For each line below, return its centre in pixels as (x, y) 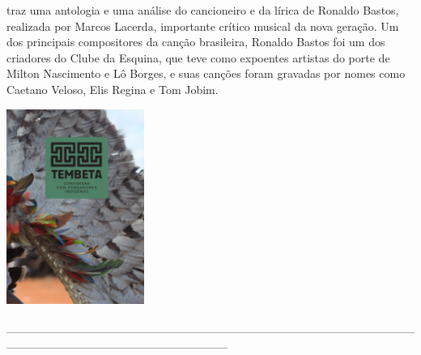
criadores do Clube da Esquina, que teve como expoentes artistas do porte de (198, 57)
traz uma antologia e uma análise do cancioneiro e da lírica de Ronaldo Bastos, (203, 10)
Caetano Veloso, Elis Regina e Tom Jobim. (113, 89)
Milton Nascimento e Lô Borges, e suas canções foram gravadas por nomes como (206, 73)
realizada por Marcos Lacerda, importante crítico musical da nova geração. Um (203, 26)
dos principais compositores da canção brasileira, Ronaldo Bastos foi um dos (196, 42)
